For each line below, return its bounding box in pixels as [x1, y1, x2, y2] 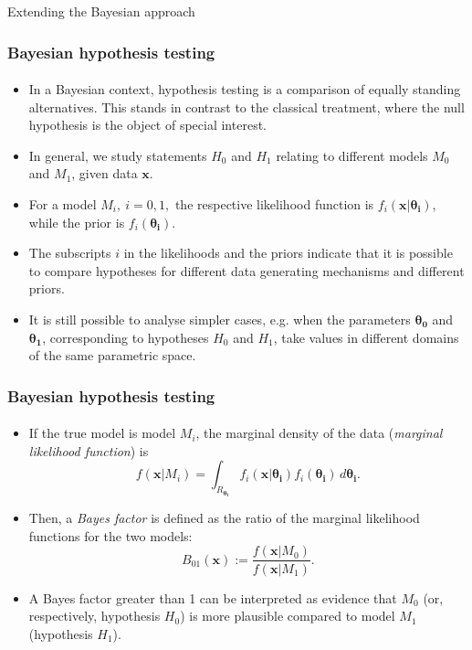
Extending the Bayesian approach [7, 2, 195, 20]
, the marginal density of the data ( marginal [195, 423, 443, 442]
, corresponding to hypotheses [42, 327, 209, 346]
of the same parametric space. [28, 346, 196, 365]
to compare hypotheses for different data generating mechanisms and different [28, 261, 465, 280]
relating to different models [276, 145, 428, 165]
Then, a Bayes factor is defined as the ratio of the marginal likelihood [28, 508, 420, 527]
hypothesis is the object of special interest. [28, 115, 267, 134]
